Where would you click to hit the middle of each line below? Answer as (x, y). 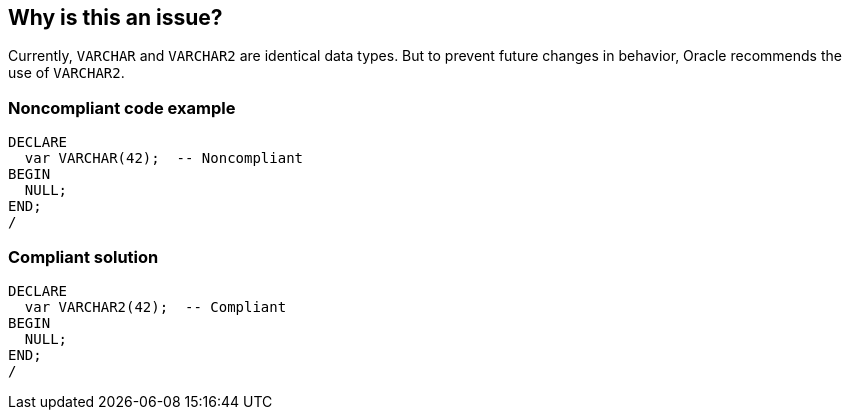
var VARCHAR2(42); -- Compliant (155, 306)
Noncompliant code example (122, 107)
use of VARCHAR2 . (66, 73)
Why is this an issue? (115, 17)
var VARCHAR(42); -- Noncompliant (164, 158)
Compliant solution (83, 256)
